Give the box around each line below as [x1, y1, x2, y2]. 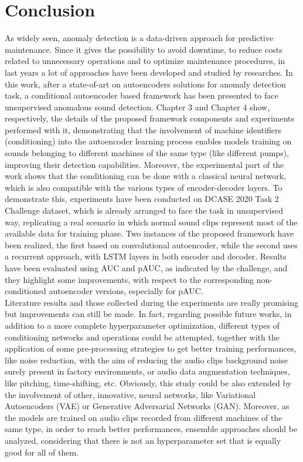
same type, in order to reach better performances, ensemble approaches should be [5, 423, 298, 435]
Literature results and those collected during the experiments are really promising [5, 296, 299, 308]
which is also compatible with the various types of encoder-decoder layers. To [5, 181, 282, 193]
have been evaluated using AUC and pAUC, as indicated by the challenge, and [5, 262, 288, 274]
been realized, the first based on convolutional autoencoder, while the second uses [5, 238, 298, 251]
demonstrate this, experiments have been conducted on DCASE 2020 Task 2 [5, 193, 279, 205]
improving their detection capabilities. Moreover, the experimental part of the [5, 158, 284, 170]
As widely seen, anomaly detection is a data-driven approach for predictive [5, 32, 274, 44]
